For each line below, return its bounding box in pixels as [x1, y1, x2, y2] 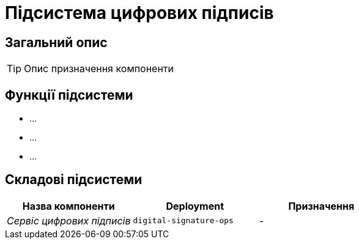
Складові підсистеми [5, 172, 142, 188]
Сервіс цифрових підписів [7, 214, 131, 227]
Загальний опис [5, 34, 108, 50]
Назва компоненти [22, 199, 115, 212]
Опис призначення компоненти [24, 62, 174, 75]
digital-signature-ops [133, 216, 234, 226]
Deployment [166, 199, 224, 212]
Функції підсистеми [5, 87, 133, 103]
